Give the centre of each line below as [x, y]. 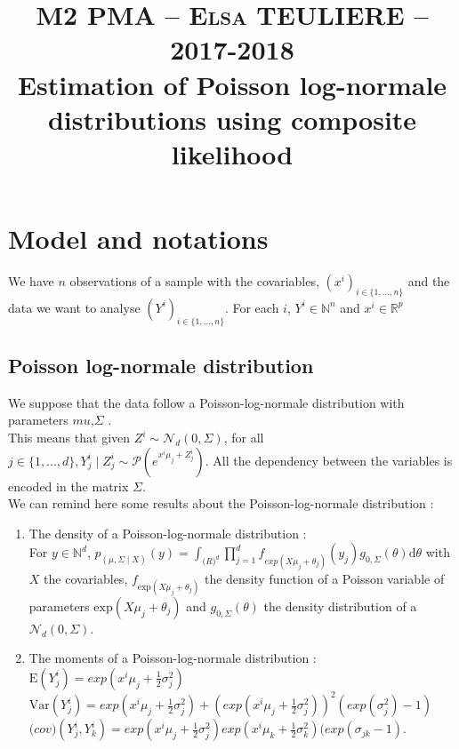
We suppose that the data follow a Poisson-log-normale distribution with [206, 402]
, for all [244, 438]
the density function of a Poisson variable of [324, 578]
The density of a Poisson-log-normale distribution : [168, 533]
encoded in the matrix [68, 486]
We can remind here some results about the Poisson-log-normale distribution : [221, 503]
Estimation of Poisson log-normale [232, 84]
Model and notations [138, 239]
